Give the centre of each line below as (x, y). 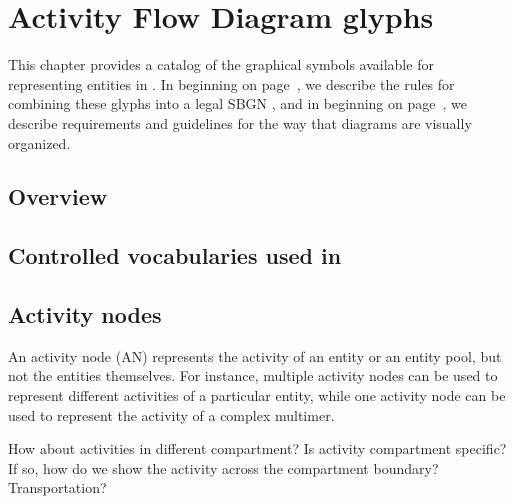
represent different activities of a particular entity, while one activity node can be (257, 395)
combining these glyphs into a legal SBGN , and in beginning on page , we (237, 103)
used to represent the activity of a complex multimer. (171, 414)
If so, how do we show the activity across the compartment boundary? (223, 467)
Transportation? (57, 487)
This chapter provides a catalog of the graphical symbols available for (221, 64)
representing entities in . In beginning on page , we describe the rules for (231, 83)
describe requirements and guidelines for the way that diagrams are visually (240, 122)
